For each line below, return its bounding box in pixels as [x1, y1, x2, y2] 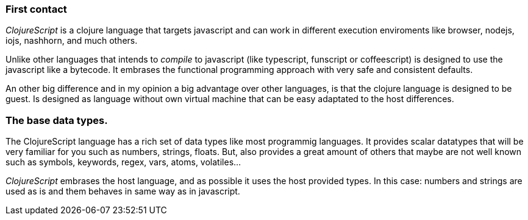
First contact [5, 3, 67, 15]
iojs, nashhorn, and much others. [5, 35, 138, 46]
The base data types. [5, 114, 108, 126]
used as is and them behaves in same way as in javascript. [5, 186, 240, 197]
